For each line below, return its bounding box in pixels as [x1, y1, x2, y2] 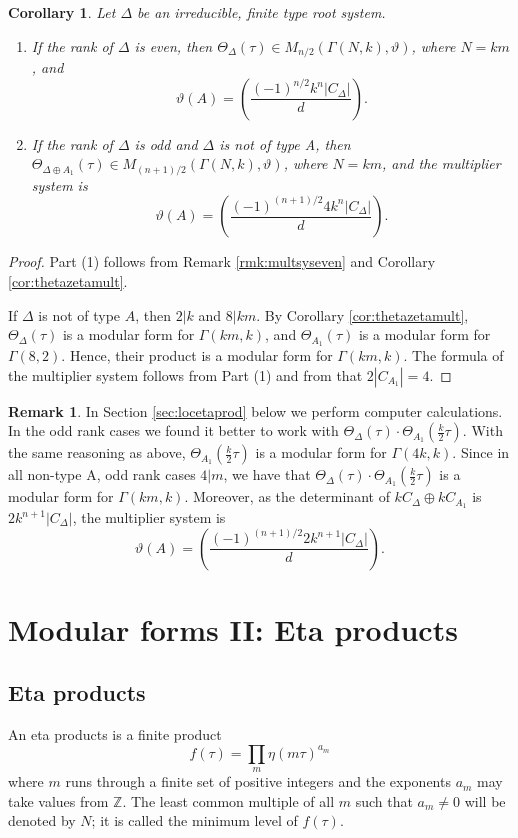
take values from [8, 790, 109, 811]
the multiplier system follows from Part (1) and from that [8, 364, 363, 385]
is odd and [134, 133, 198, 154]
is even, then [134, 35, 213, 56]
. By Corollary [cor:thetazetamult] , [256, 304, 469, 325]
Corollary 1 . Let [8, 2, 116, 22]
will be [464, 790, 506, 811]
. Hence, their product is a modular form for [61, 344, 333, 365]
